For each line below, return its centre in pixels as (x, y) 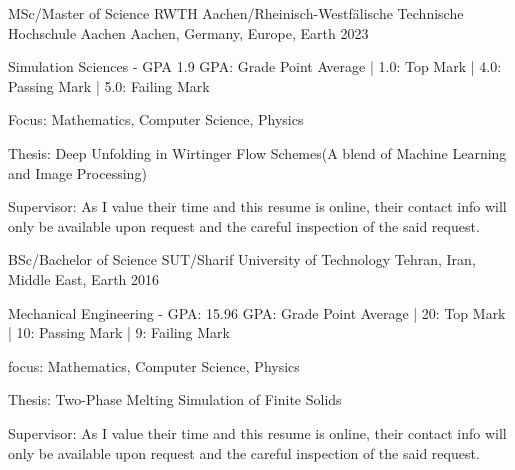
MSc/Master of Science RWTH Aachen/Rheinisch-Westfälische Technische (236, 13)
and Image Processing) (77, 172)
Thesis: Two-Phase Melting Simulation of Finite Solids (175, 399)
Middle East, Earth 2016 (84, 278)
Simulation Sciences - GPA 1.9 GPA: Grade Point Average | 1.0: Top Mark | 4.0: (255, 66)
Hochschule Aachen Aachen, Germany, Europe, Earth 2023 (188, 32)
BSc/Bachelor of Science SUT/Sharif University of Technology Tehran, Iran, (242, 259)
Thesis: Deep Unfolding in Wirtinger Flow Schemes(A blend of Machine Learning (257, 152)
